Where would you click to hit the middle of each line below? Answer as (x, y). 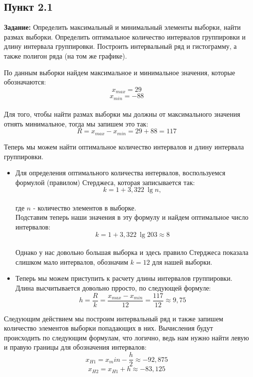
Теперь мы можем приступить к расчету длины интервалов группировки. (124, 278)
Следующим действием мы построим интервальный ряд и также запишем (114, 318)
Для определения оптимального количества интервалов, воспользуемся (120, 173)
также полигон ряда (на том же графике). (66, 55)
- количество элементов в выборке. (85, 207)
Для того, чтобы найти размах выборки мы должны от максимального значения (122, 114)
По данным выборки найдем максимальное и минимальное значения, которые (120, 72)
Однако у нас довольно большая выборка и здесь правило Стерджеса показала (132, 252)
